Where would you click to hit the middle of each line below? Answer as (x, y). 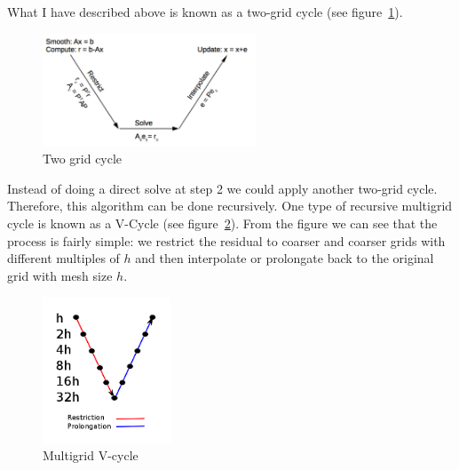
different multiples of (63, 258)
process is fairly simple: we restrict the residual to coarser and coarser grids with (226, 240)
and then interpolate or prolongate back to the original (285, 258)
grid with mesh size (60, 275)
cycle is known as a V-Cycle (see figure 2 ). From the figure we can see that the (222, 223)
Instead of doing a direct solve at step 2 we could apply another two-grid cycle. (222, 188)
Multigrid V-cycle (91, 455)
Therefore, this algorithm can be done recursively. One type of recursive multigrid (230, 206)
